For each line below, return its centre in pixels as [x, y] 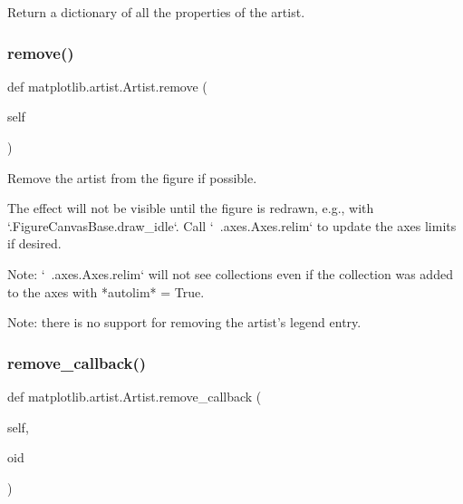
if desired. [34, 243]
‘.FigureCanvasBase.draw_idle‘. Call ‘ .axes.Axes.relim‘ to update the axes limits [232, 225]
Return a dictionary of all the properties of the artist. [156, 12]
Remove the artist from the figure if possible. [132, 177]
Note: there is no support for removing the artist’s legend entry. [184, 322]
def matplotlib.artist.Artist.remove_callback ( [135, 396]
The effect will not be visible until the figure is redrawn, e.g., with [191, 208]
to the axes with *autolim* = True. [106, 291]
